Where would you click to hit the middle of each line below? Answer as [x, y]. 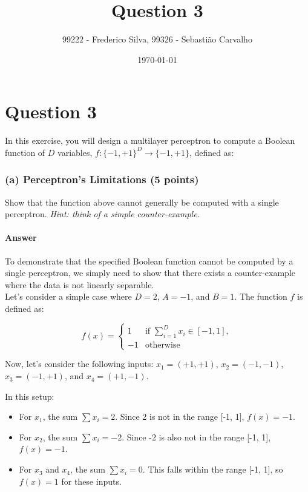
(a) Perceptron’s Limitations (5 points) [102, 179]
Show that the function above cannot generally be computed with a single [142, 202]
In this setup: [30, 396]
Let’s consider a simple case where [68, 296]
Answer [21, 238]
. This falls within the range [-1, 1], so [213, 469]
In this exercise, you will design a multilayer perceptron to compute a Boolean [150, 140]
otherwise [162, 345]
